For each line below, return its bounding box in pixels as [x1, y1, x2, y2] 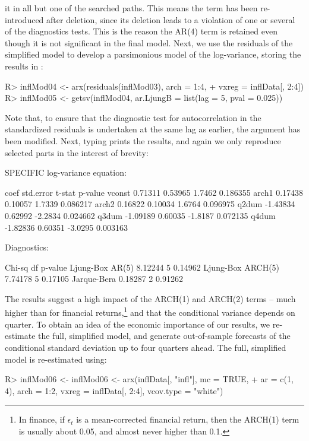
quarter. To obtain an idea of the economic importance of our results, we [5, 318, 270, 330]
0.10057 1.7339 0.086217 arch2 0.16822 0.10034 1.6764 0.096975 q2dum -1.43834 [5, 198, 295, 210]
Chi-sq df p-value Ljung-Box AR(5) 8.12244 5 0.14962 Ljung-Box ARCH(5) [5, 261, 280, 273]
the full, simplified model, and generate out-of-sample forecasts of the [38, 329, 291, 342]
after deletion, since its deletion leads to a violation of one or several [46, 13, 295, 26]
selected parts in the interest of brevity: [5, 146, 149, 158]
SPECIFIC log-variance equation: [5, 166, 127, 179]
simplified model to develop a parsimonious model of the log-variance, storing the [5, 48, 301, 61]
